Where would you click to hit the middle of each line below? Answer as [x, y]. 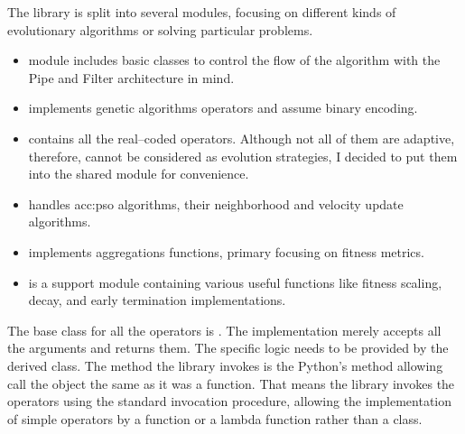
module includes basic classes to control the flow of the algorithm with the [234, 60]
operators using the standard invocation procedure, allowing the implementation [230, 401]
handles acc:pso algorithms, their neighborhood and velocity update [216, 203]
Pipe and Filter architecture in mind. [131, 77]
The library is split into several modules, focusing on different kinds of [202, 12]
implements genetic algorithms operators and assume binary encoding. [223, 108]
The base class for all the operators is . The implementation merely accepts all [224, 330]
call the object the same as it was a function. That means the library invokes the [231, 383]
